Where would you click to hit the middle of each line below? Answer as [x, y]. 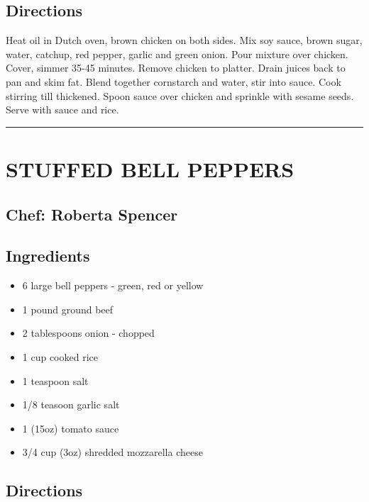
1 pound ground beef [68, 309]
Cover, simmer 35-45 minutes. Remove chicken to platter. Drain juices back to [176, 68]
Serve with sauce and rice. [62, 110]
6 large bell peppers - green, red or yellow [113, 285]
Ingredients [48, 256]
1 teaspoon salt [55, 380]
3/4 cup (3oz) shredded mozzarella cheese [112, 452]
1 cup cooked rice [60, 356]
